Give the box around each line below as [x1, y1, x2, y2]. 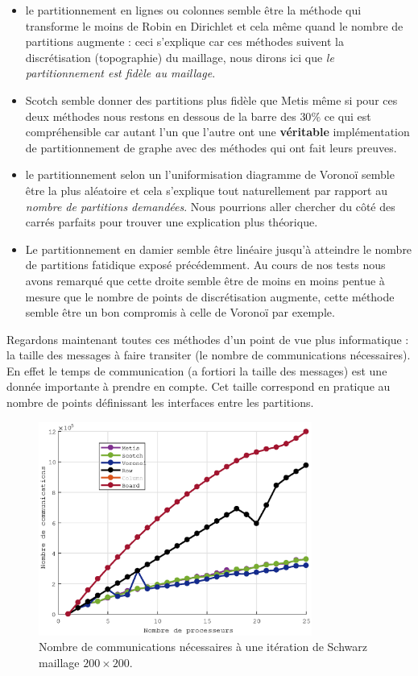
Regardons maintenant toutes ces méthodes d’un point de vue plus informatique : [6, 330, 409, 347]
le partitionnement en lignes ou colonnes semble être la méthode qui [25, 2, 362, 18]
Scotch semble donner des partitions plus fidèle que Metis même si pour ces [25, 91, 398, 108]
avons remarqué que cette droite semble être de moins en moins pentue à [25, 272, 385, 288]
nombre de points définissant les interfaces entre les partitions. [6, 394, 314, 411]
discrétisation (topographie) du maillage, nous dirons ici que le [25, 48, 334, 65]
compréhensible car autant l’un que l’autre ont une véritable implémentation [25, 123, 410, 140]
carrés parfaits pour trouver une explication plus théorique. [25, 214, 318, 230]
